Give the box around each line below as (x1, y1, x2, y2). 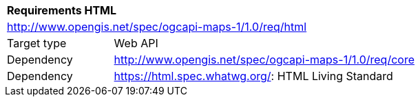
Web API (114, 36, 158, 50)
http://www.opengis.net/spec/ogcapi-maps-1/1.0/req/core (114, 53, 414, 66)
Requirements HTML (7, 3, 117, 17)
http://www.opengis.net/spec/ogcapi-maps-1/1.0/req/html (7, 20, 307, 34)
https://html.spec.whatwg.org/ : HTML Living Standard (114, 69, 393, 83)
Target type (7, 36, 67, 50)
